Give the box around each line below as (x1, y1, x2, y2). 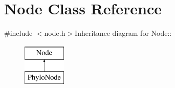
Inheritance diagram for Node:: (75, 28, 172, 38)
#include (4, 28, 33, 38)
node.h (44, 28, 65, 38)
